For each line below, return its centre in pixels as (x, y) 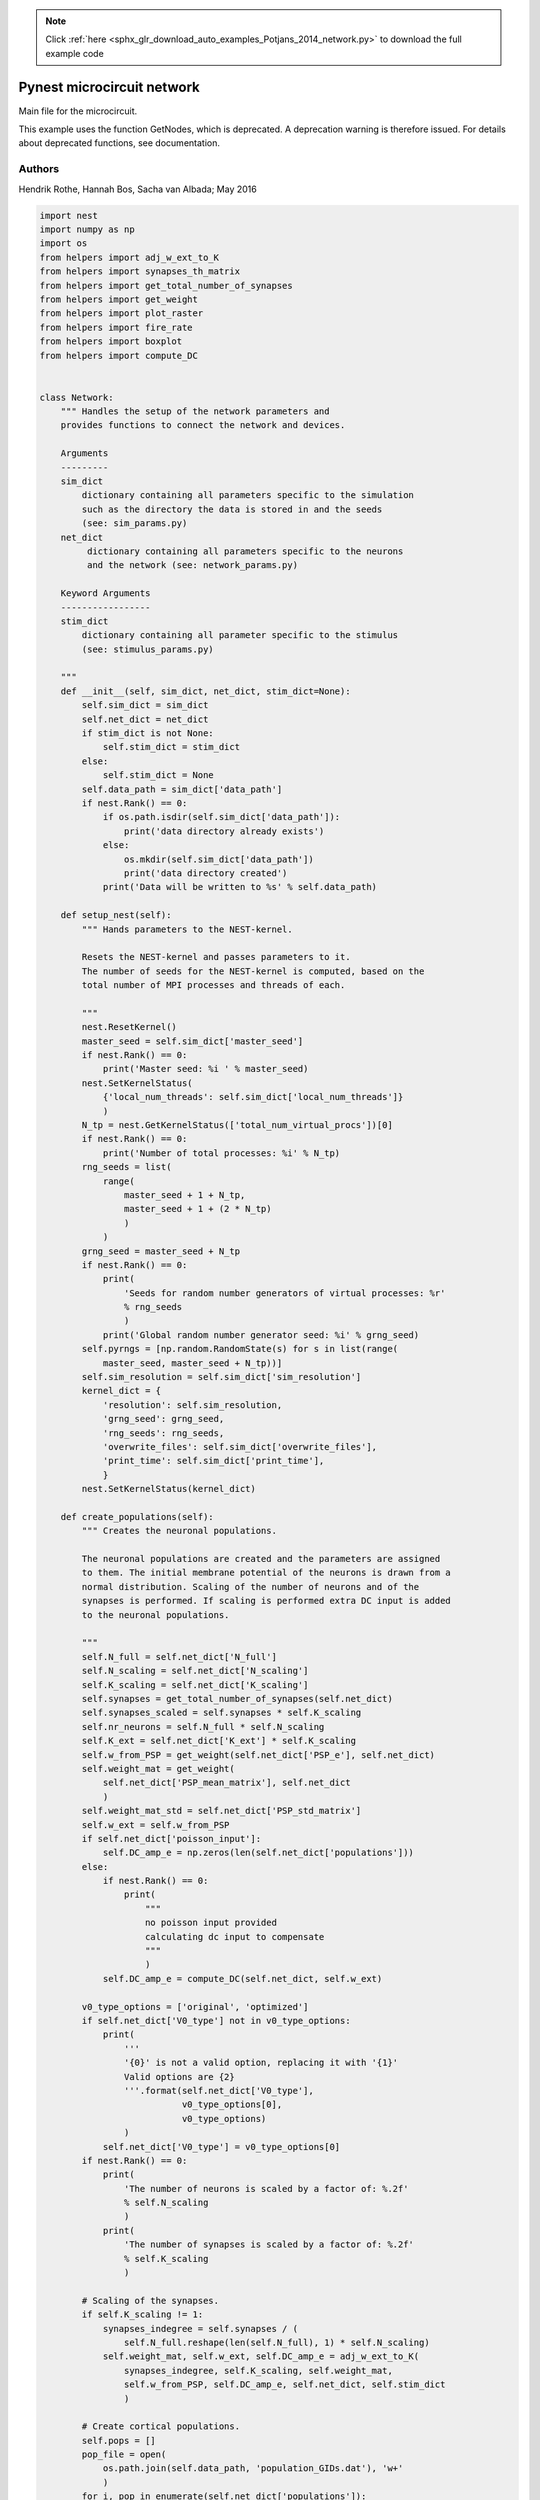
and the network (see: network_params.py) (192, 565)
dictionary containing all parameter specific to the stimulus (240, 635)
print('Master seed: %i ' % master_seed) (205, 1069)
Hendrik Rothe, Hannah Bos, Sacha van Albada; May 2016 (137, 189)
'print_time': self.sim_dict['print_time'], (213, 1461)
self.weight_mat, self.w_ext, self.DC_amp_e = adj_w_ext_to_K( (261, 2356)
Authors (39, 169)
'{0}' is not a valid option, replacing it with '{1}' (261, 2063)
